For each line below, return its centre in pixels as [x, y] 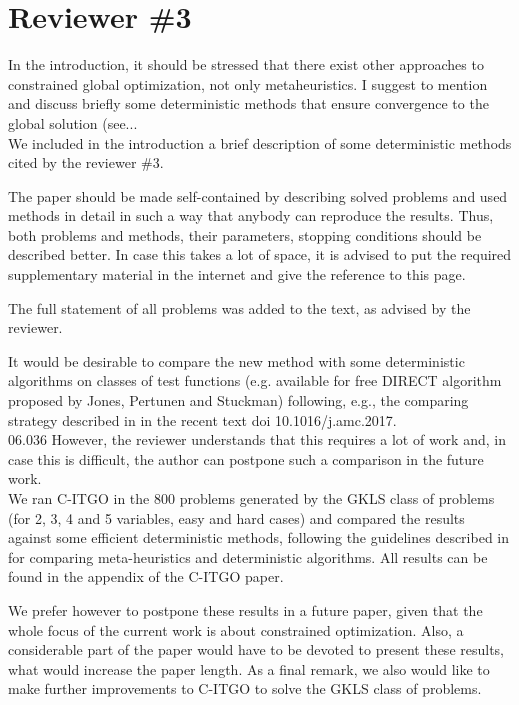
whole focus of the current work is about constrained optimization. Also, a [236, 629]
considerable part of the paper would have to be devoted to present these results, [256, 649]
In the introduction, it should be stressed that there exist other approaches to [246, 64]
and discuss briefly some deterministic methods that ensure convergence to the [248, 103]
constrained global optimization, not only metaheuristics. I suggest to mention [248, 83]
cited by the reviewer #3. [86, 162]
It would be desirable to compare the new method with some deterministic [236, 360]
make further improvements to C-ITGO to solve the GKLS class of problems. [245, 688]
